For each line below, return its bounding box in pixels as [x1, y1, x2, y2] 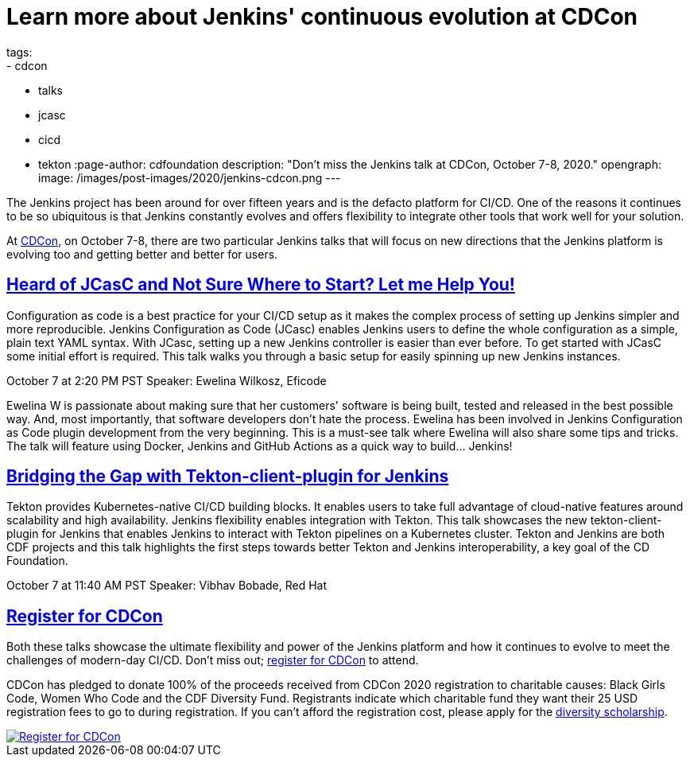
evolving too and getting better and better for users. [6, 247, 278, 261]
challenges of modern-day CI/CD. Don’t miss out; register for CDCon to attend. [6, 653, 419, 668]
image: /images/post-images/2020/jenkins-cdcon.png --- [38, 170, 341, 185]
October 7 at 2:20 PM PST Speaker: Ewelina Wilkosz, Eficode [6, 373, 327, 387]
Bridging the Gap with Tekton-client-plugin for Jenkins [6, 466, 449, 487]
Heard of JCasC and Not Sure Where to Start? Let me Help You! [6, 274, 515, 295]
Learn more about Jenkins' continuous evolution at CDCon [6, 3, 638, 30]
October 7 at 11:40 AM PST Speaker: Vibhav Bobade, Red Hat [6, 578, 328, 593]
